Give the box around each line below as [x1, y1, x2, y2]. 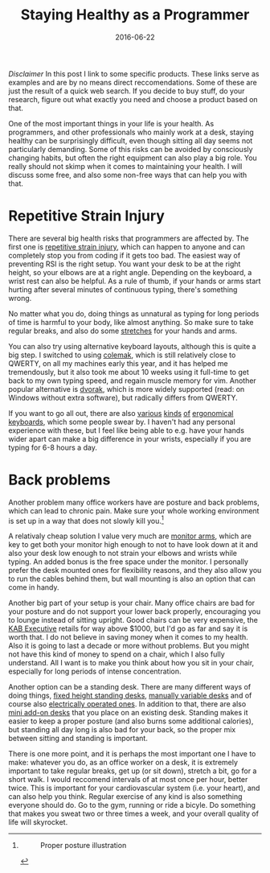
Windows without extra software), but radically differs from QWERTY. [8, 393, 239, 402]
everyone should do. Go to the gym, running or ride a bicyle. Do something [8, 801, 256, 810]
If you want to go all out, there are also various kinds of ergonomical [8, 408, 234, 418]
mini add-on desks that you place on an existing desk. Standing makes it [8, 708, 248, 718]
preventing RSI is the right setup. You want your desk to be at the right [8, 259, 241, 269]
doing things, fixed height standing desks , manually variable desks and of [8, 690, 252, 701]
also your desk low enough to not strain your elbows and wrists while [8, 549, 237, 558]
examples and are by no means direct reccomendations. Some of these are [8, 77, 257, 87]
